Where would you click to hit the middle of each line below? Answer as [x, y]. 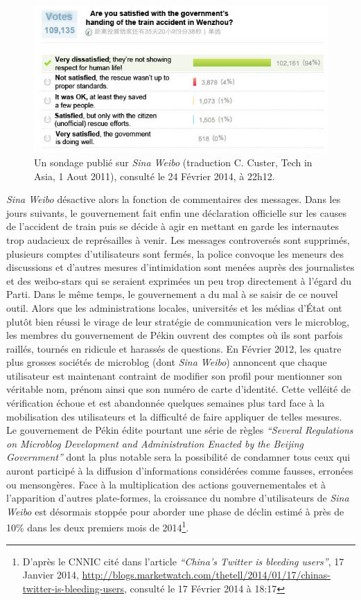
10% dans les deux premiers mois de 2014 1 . [98, 527]
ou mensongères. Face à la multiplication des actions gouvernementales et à [166, 484]
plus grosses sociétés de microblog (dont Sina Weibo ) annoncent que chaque [167, 362]
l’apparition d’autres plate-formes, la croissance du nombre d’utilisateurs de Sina [178, 498]
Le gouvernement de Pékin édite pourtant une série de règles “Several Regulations [180, 430]
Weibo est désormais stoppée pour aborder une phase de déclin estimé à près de [175, 511]
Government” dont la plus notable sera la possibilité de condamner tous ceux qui [178, 457]
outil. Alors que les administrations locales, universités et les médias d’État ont [174, 307]
